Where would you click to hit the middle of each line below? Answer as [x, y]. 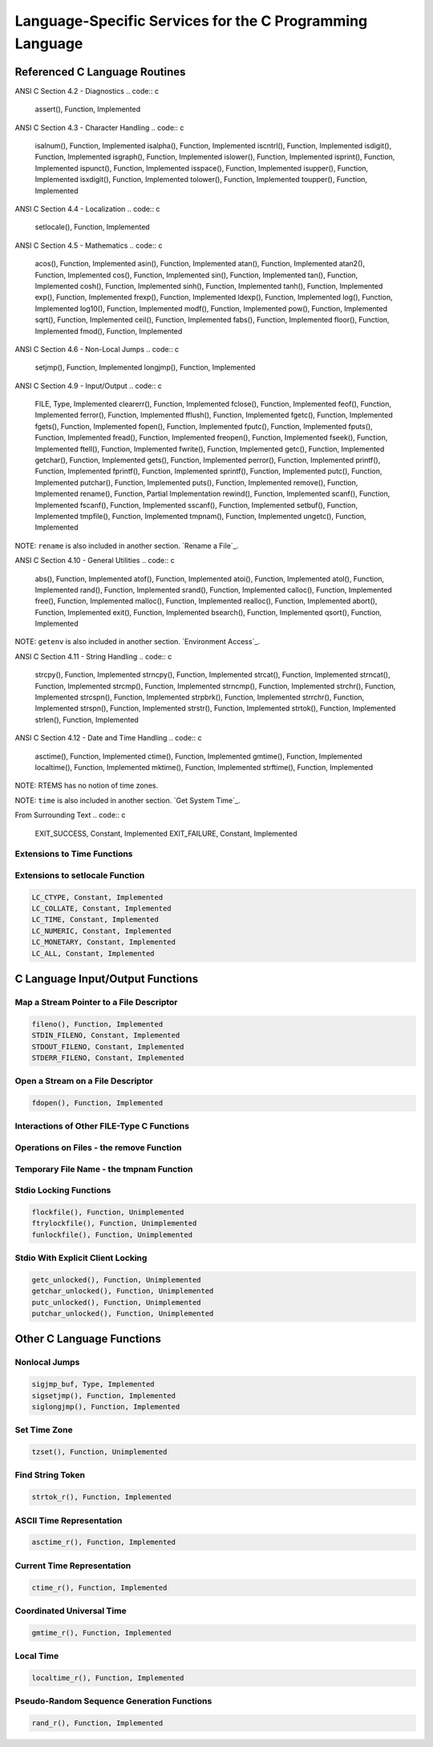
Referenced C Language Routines [100, 72]
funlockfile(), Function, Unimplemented [112, 1234]
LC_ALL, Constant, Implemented [93, 953]
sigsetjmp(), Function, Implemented [104, 1395]
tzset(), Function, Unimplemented [99, 1452]
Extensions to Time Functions [74, 854]
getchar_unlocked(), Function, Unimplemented [123, 1291]
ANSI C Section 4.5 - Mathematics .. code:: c [89, 245]
